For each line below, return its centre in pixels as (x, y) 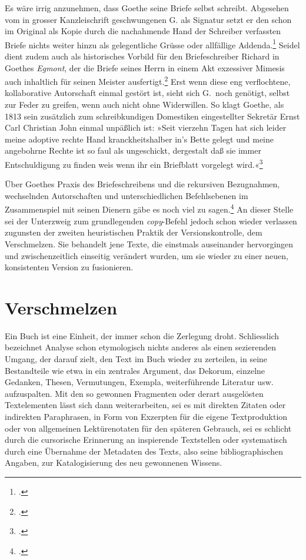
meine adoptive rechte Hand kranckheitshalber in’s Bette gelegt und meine (139, 139)
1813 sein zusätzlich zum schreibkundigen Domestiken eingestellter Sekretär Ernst (152, 116)
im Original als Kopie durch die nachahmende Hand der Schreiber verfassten (143, 31)
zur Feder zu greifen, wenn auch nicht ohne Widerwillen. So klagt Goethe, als (144, 105)
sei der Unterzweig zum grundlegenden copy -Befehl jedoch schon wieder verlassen (151, 221)
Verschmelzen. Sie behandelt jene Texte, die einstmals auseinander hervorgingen (149, 243)
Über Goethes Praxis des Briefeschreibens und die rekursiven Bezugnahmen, (142, 184)
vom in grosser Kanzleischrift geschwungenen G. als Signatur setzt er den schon (148, 19)
